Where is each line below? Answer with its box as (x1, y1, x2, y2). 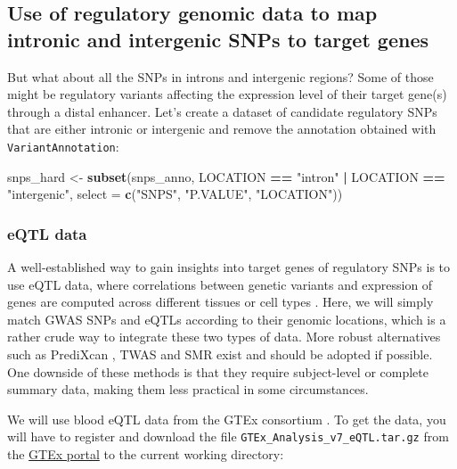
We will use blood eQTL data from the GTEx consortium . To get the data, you (7, 409, 446, 428)
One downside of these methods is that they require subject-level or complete (7, 362, 428, 381)
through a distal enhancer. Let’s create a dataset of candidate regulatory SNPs (7, 102, 437, 120)
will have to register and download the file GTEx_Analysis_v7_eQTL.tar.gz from (7, 427, 449, 446)
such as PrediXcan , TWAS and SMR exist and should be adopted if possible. (7, 345, 433, 363)
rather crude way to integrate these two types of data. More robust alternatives (7, 327, 441, 346)
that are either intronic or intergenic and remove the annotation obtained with (7, 119, 437, 138)
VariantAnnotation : (7, 136, 119, 155)
